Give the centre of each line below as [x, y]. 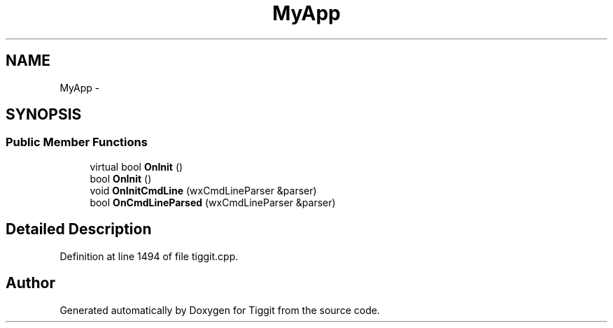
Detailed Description [79, 229]
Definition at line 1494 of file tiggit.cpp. [149, 256]
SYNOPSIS [44, 115]
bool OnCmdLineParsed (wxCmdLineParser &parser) [213, 202]
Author [30, 283]
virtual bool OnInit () [136, 166]
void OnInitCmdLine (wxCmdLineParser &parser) [203, 190]
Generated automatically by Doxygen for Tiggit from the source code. [220, 310]
